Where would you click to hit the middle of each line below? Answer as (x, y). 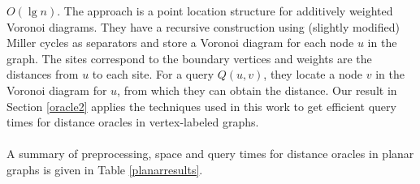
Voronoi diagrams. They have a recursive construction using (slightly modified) (203, 26)
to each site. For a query (153, 74)
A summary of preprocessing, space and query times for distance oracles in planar (210, 154)
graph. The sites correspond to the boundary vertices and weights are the (189, 58)
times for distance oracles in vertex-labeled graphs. (133, 122)
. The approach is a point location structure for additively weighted (225, 11)
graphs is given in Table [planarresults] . (105, 169)
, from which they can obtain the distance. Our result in (257, 90)
